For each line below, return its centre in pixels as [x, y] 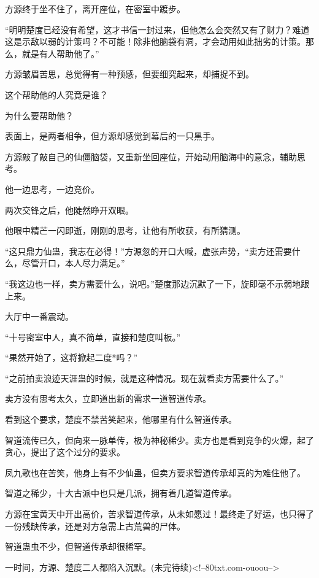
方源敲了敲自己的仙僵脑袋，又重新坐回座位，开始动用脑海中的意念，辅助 [151, 156]
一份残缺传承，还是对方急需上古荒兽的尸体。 [95, 526]
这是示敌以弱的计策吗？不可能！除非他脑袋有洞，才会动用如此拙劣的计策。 [155, 41]
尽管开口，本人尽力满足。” [73, 263]
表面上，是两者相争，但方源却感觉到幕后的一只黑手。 [112, 136]
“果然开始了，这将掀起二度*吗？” [71, 357]
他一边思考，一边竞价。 [52, 189]
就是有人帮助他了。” [60, 53]
